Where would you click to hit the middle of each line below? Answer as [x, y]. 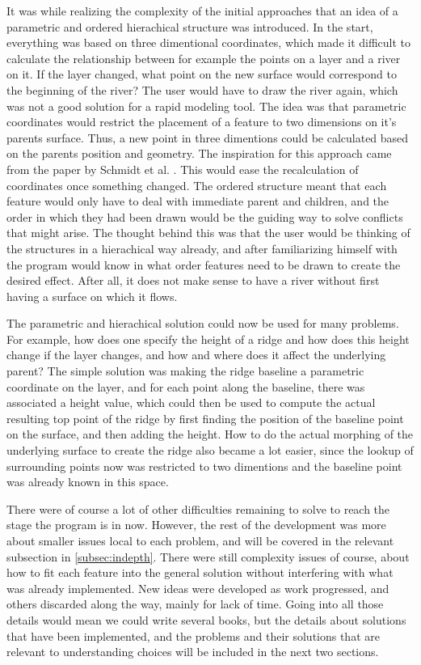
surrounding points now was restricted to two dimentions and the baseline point [204, 466]
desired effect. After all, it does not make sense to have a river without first [193, 280]
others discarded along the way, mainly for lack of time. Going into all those [195, 604]
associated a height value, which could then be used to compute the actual [191, 402]
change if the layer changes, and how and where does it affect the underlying [196, 355]
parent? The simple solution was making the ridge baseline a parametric [185, 371]
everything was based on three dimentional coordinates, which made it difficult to [209, 42]
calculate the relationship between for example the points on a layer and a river [204, 58]
